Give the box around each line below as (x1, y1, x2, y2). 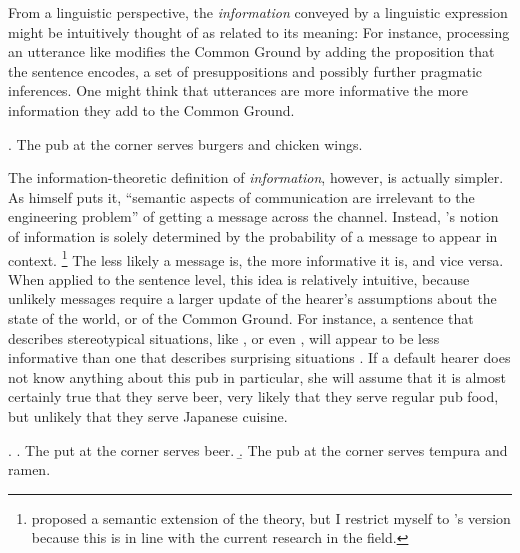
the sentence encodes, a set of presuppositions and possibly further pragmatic (8, 60, 483, 81)
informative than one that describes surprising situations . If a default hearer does (8, 347, 511, 368)
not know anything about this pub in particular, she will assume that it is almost (8, 366, 506, 387)
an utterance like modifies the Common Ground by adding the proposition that (8, 41, 495, 62)
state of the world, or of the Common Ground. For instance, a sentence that (8, 307, 474, 328)
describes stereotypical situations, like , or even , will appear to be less (8, 327, 440, 348)
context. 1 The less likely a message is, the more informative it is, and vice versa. (8, 246, 504, 270)
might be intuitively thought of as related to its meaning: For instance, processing (8, 21, 510, 42)
